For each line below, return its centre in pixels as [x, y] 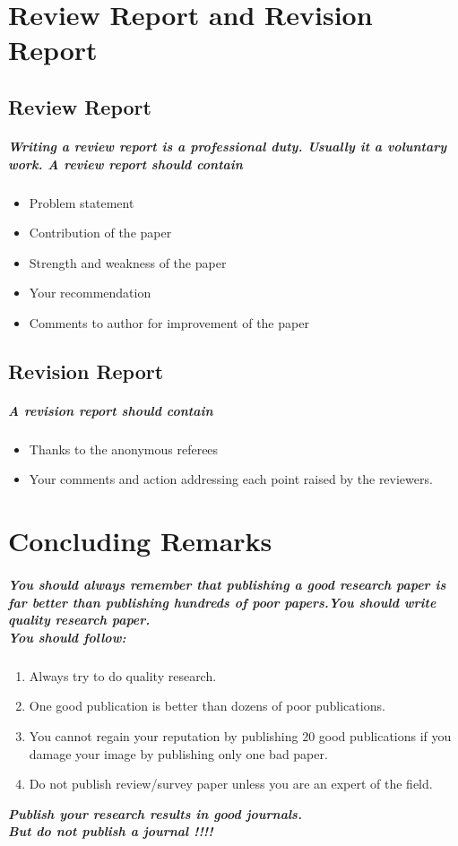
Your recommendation [90, 293]
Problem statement [82, 202]
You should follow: [67, 637]
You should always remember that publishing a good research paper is [227, 584]
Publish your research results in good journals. [155, 813]
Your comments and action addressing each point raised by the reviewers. [231, 479]
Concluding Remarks [140, 541]
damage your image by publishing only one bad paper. [178, 753]
